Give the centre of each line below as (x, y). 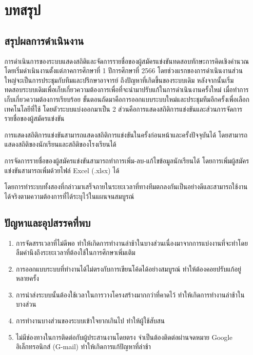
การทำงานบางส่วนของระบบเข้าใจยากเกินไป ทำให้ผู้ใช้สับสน (90, 321)
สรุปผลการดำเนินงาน (44, 40)
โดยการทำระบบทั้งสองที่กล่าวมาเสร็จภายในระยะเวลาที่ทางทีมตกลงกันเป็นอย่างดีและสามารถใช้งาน (126, 187)
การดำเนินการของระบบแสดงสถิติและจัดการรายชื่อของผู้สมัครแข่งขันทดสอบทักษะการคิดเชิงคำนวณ (127, 61)
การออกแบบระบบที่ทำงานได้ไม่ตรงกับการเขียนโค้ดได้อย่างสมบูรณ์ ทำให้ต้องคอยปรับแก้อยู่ (128, 268)
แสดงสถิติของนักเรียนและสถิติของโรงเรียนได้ (60, 144)
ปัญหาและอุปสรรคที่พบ (48, 222)
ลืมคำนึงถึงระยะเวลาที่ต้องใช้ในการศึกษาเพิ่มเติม (76, 252)
